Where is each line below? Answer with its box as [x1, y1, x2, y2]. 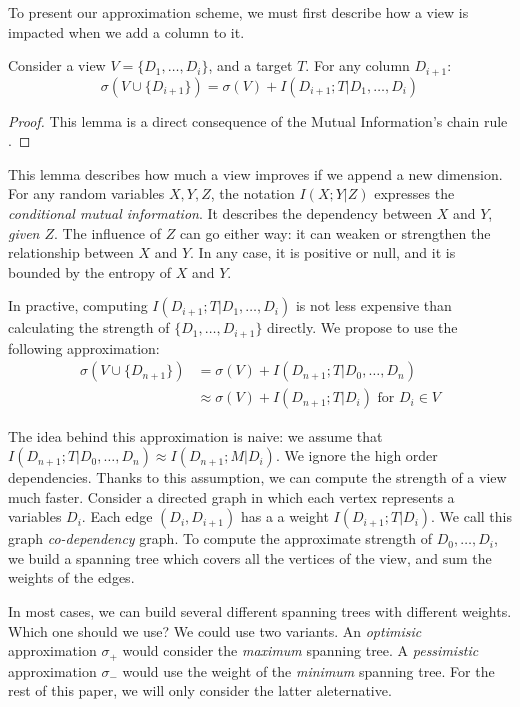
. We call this [431, 506, 512, 527]
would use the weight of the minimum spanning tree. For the [122, 660, 495, 681]
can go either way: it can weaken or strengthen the [179, 222, 491, 243]
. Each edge [81, 506, 153, 527]
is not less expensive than [295, 295, 452, 316]
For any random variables [8, 183, 165, 204]
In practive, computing [8, 295, 148, 316]
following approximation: [8, 337, 160, 358]
